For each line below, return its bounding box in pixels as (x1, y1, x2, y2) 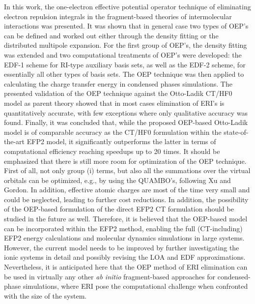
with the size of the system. (4, 290, 87, 301)
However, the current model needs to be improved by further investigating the (4, 242, 239, 252)
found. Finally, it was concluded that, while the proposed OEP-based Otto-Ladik (4, 117, 248, 127)
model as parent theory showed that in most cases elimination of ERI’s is (4, 97, 225, 108)
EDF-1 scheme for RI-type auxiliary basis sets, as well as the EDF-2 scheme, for (4, 59, 246, 69)
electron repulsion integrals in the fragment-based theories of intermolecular (4, 11, 232, 21)
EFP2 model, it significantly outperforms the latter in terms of (27, 136, 216, 147)
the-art (4, 136, 25, 147)
